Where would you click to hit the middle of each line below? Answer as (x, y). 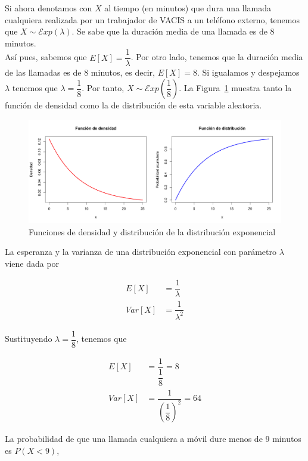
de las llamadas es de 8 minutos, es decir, (80, 72)
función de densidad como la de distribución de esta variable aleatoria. (133, 105)
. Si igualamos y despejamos (248, 72)
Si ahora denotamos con (49, 8)
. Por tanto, (103, 88)
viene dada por (32, 263)
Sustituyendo (29, 339)
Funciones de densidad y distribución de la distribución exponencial (152, 231)
